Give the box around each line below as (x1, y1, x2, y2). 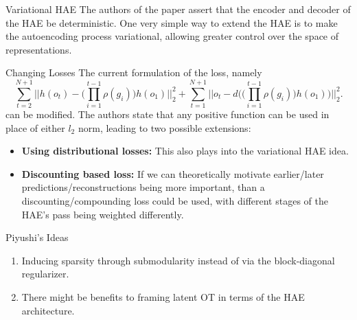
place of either (5, 120, 65, 135)
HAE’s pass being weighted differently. (21, 207, 184, 221)
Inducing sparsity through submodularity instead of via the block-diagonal (21, 253, 335, 267)
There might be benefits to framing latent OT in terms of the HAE (21, 290, 305, 304)
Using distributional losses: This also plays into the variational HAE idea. (21, 144, 349, 158)
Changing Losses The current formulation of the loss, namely (5, 65, 262, 80)
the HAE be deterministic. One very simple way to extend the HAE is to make (5, 15, 338, 30)
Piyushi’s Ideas (5, 230, 69, 244)
